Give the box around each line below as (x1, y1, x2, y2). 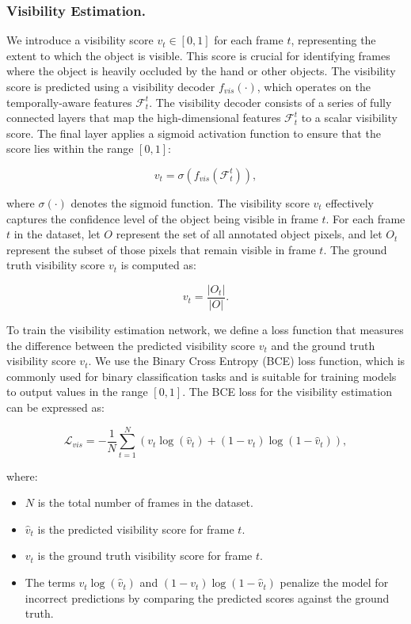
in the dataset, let (13, 226, 101, 242)
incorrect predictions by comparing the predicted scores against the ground (25, 589, 390, 606)
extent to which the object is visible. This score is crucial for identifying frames (6, 47, 390, 63)
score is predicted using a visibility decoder (6, 78, 215, 94)
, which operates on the (257, 78, 371, 94)
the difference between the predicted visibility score (6, 337, 256, 353)
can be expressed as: (6, 398, 105, 415)
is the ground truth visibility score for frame (37, 547, 253, 564)
